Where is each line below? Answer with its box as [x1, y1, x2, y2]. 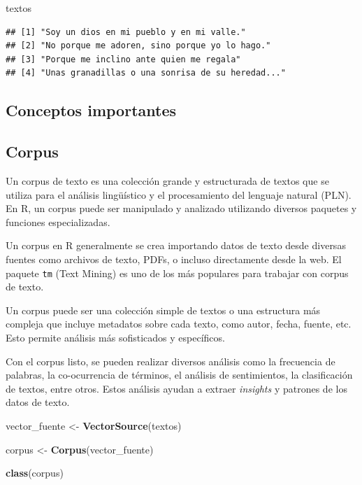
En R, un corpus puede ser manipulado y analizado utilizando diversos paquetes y [6, 201, 357, 216]
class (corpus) [6, 465, 64, 480]
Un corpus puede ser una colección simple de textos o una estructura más [6, 302, 321, 317]
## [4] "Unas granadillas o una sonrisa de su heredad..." [6, 68, 286, 78]
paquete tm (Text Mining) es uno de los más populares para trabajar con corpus [6, 265, 349, 280]
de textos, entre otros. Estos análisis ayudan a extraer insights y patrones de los [6, 381, 347, 395]
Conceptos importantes [6, 99, 176, 121]
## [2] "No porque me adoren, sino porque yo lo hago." [6, 41, 271, 51]
